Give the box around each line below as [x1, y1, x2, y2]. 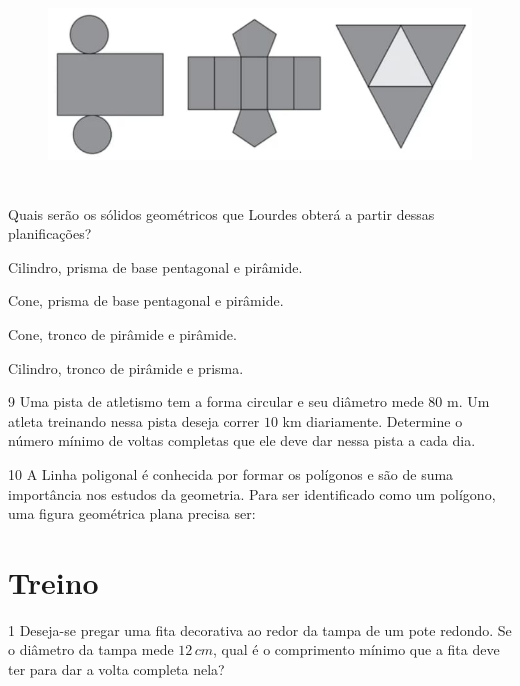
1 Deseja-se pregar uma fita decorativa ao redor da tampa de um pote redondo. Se [8, 619, 512, 640]
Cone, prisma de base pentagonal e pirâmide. [8, 290, 284, 311]
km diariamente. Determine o [282, 410, 463, 431]
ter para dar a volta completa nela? [8, 659, 225, 680]
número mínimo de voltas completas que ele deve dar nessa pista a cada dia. [8, 430, 476, 451]
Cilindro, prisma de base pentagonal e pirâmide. [8, 256, 303, 277]
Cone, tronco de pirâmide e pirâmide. [8, 323, 237, 344]
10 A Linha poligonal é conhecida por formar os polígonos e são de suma [8, 463, 454, 484]
